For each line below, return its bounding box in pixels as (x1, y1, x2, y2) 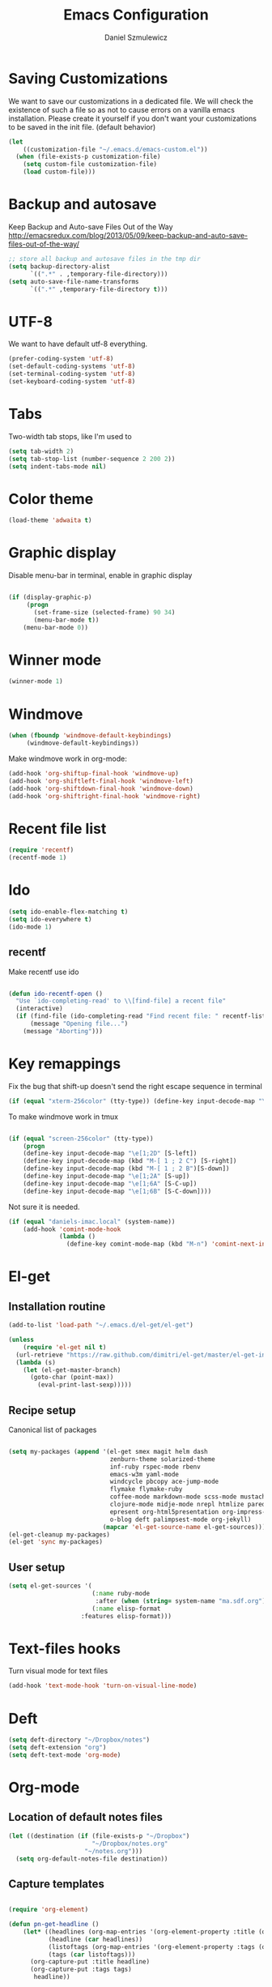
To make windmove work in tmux (8, 1112, 119, 1122)
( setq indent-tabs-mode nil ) (8, 462, 107, 471)
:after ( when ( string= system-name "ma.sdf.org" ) (95, 1596, 266, 1605)
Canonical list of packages (8, 1425, 97, 1434)
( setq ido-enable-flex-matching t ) (8, 908, 129, 917)
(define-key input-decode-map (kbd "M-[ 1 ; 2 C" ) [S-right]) (23, 1157, 237, 1165)
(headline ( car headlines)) (48, 1935, 143, 1943)
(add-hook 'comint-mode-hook (23, 1225, 121, 1233)
